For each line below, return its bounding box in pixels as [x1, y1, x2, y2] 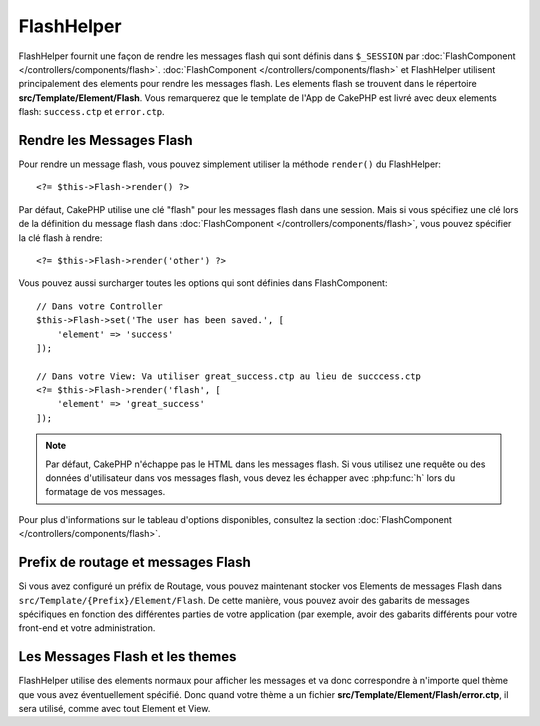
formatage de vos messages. [45, 486, 166, 498]
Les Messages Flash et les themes [18, 648, 237, 665]
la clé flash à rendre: [18, 231, 103, 244]
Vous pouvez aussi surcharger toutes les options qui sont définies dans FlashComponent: [18, 277, 388, 289]
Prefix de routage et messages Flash [18, 554, 252, 571]
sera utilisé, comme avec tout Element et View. [18, 702, 211, 714]
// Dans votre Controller [36, 300, 164, 312]
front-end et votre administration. [18, 622, 156, 634]
